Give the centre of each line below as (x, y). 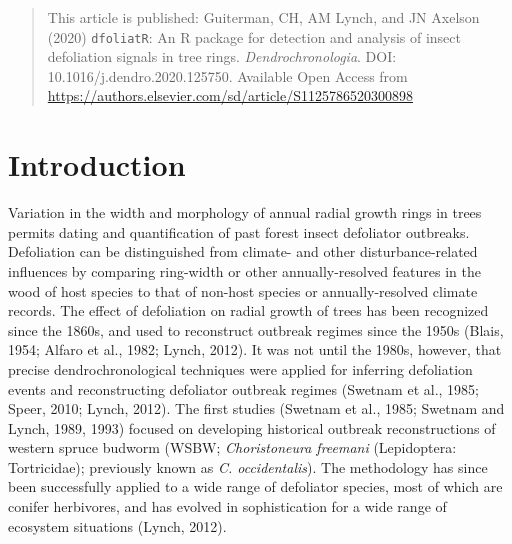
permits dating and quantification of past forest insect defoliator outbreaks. (239, 231)
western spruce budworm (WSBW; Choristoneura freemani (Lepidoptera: (232, 447)
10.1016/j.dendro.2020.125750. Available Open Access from (227, 75)
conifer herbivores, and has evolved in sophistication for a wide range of (227, 506)
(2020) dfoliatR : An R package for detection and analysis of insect (254, 36)
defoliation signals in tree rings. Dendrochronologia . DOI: (222, 56)
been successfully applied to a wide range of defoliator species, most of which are (255, 486)
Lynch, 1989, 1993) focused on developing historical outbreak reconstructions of (252, 427)
